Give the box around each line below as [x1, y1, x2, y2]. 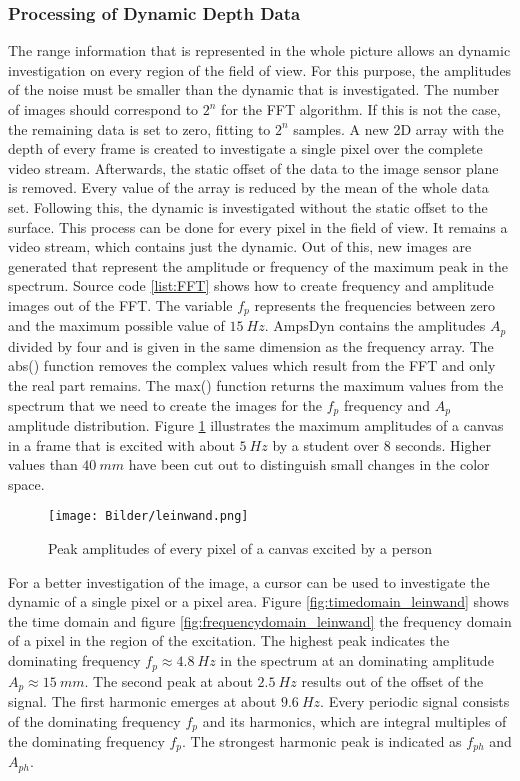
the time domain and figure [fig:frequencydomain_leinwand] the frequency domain [8, 610, 512, 631]
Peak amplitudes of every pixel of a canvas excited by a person [48, 538, 432, 559]
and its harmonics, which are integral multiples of [202, 710, 507, 731]
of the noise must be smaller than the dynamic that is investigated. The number [8, 79, 500, 100]
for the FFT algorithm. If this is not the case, [221, 99, 501, 119]
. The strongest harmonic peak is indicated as [182, 731, 462, 752]
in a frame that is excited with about [8, 434, 235, 455]
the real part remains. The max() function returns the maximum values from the [8, 375, 504, 396]
